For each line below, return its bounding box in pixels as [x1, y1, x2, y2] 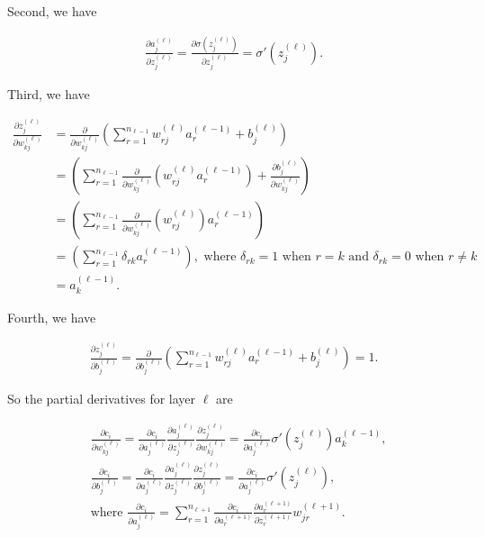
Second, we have [7, 2, 97, 20]
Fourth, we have [7, 307, 96, 326]
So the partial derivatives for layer [7, 388, 196, 407]
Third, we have [7, 84, 90, 103]
